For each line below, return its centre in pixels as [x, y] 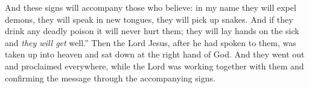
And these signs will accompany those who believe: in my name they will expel [151, 7]
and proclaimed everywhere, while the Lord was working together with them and [154, 66]
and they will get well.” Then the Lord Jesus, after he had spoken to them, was [151, 42]
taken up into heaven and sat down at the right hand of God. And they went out [155, 54]
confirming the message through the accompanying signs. [110, 78]
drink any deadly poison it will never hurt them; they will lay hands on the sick [152, 31]
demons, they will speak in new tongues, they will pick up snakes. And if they [149, 19]
